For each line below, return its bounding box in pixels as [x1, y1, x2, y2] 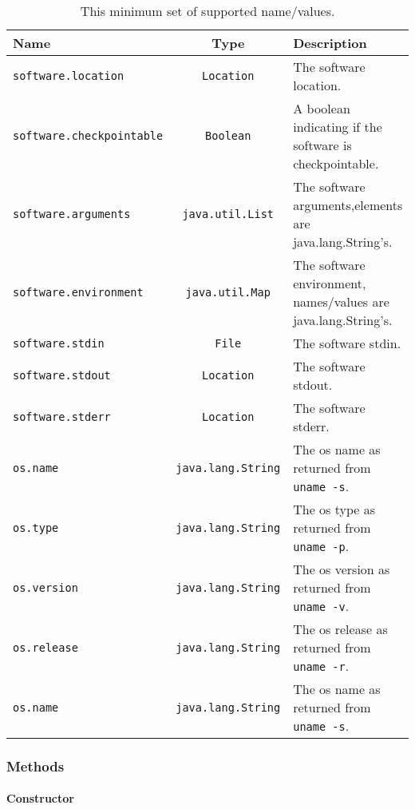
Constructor [6, 790, 74, 807]
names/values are [293, 292, 389, 311]
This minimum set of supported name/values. [80, 2, 335, 20]
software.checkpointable [13, 129, 164, 142]
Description [293, 34, 367, 52]
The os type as [293, 500, 376, 518]
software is [293, 136, 352, 154]
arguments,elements [293, 196, 403, 214]
